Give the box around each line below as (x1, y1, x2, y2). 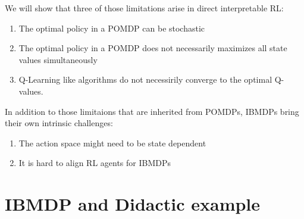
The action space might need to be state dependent (18, 136, 206, 149)
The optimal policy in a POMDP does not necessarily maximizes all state (18, 42, 287, 54)
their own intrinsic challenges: (5, 117, 113, 129)
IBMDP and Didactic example (5, 192, 261, 216)
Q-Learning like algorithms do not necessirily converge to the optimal (18, 73, 272, 86)
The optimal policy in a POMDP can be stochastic (18, 21, 205, 34)
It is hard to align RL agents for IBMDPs (18, 157, 171, 169)
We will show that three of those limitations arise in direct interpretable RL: (5, 2, 284, 14)
